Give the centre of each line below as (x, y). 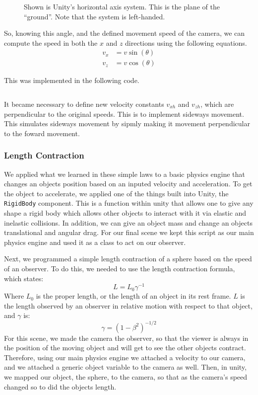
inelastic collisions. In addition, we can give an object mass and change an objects (128, 222)
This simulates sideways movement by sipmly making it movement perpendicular (127, 123)
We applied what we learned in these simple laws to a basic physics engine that (125, 174)
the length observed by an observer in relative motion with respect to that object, (128, 305)
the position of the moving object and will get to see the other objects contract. (125, 348)
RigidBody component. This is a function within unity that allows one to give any (129, 203)
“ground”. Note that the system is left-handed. (95, 16)
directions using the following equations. (186, 42)
